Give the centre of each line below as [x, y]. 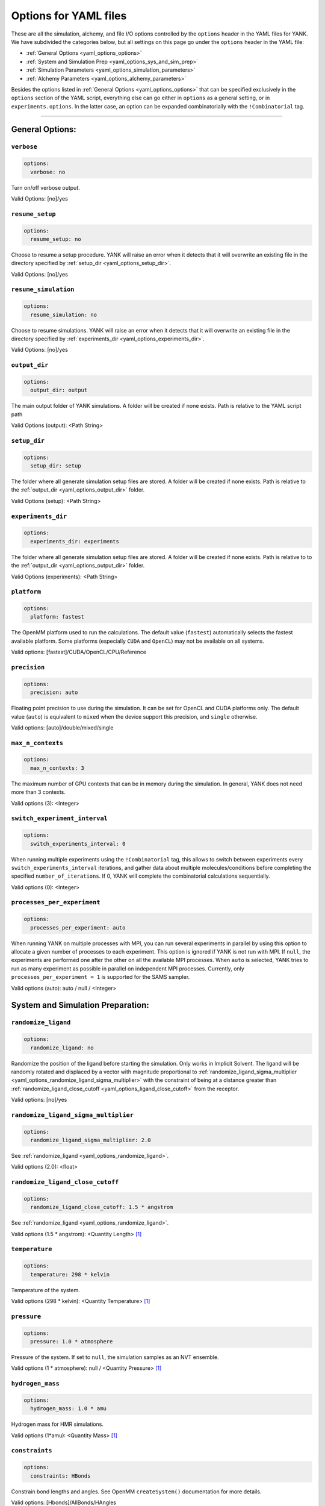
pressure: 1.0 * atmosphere [72, 1341]
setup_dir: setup [56, 466]
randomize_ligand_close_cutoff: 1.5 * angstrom [102, 1207]
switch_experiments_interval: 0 [78, 844]
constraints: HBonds [60, 1476]
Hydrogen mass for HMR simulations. [57, 1424]
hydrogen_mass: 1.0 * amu [68, 1409]
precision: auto [54, 692]
